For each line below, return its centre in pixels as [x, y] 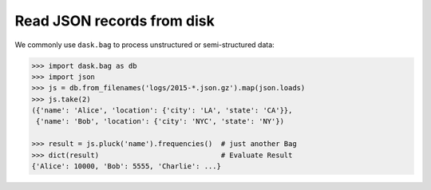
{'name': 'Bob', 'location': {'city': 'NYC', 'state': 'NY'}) [160, 121]
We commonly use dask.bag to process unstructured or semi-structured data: [144, 45]
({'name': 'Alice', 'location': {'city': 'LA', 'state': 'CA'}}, [162, 111]
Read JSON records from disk [115, 21]
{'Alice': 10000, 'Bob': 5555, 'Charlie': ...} [126, 166]
